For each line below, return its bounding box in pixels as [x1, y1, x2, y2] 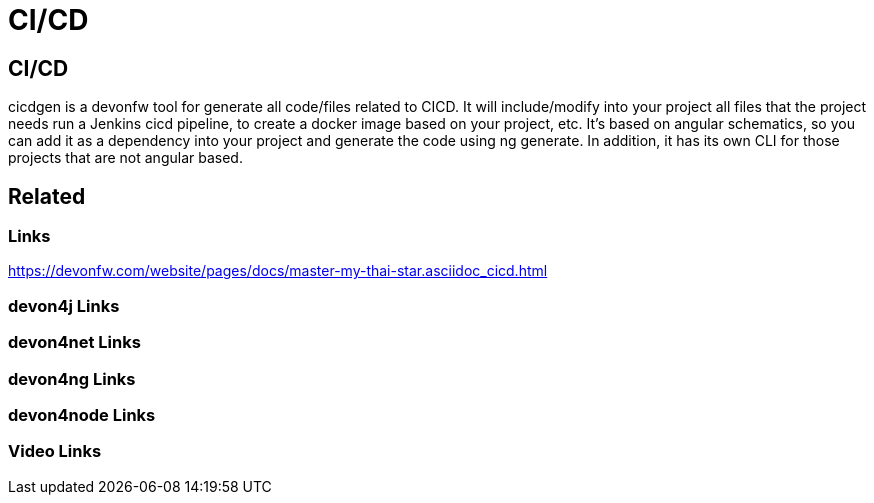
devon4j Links [8, 295, 120, 316]
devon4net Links [8, 332, 141, 353]
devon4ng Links [8, 368, 136, 389]
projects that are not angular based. [8, 149, 243, 167]
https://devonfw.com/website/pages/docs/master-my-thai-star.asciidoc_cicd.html [8, 262, 548, 280]
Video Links [8, 441, 102, 462]
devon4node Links [8, 404, 156, 425]
